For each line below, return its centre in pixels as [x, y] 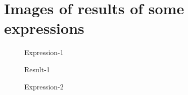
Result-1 [37, 69]
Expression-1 [44, 52]
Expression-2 [44, 86]
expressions [44, 28]
